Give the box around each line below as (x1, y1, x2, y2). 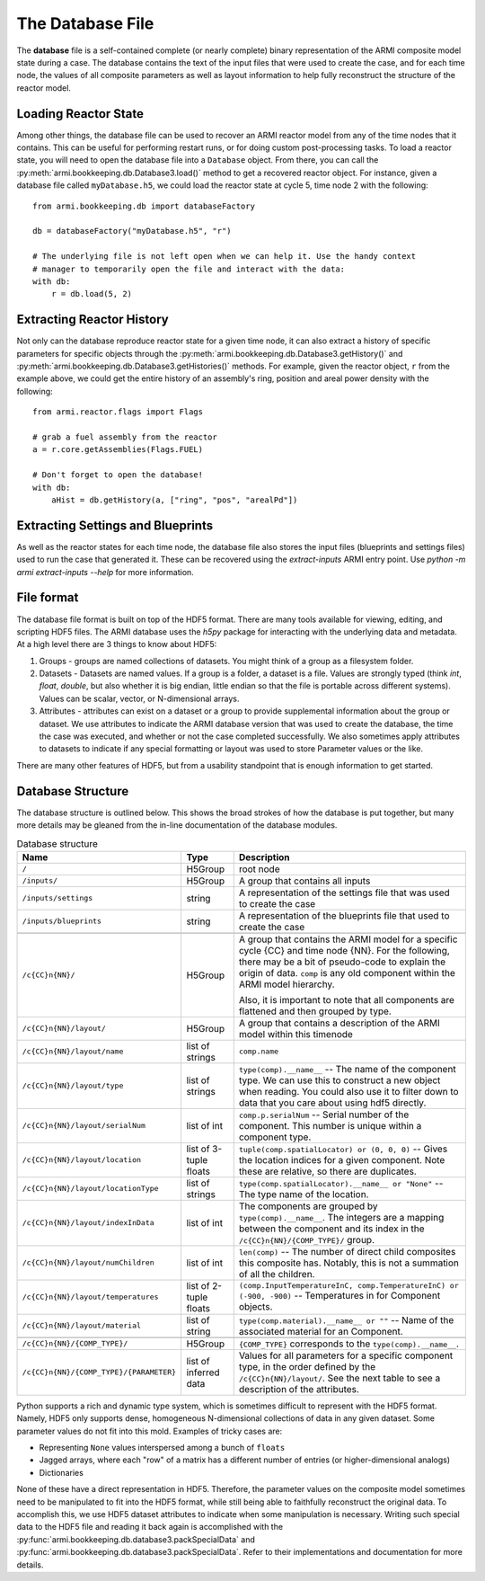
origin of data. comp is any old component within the (238, 966, 455, 979)
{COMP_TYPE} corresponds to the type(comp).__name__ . (238, 1337, 460, 1350)
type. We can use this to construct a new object (238, 1074, 441, 1087)
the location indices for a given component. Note (238, 1153, 445, 1166)
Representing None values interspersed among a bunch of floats (39, 1443, 286, 1453)
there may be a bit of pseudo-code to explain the (238, 955, 446, 968)
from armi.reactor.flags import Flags (32, 407, 204, 417)
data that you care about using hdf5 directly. (238, 1097, 427, 1109)
